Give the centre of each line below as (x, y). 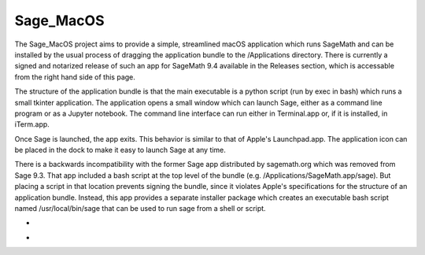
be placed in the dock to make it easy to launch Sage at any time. (120, 150)
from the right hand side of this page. (75, 77)
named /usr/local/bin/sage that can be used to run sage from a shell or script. (140, 209)
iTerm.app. (32, 124)
